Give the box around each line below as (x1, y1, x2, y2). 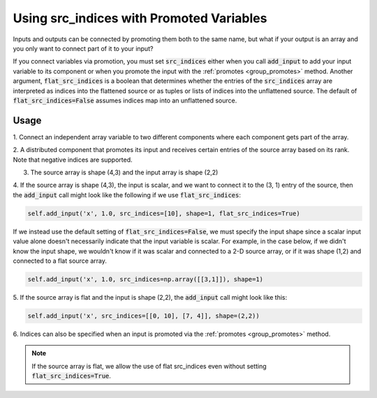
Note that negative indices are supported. (13, 155, 133, 164)
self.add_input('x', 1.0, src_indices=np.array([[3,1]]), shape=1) (27, 275, 264, 283)
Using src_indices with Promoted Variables (13, 10, 267, 26)
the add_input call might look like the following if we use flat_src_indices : (13, 190, 241, 199)
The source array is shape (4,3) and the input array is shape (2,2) (30, 168, 219, 176)
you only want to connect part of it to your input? (13, 44, 154, 52)
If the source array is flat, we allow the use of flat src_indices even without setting (31, 362, 267, 370)
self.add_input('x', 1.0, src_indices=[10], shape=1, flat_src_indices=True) (27, 209, 300, 217)
